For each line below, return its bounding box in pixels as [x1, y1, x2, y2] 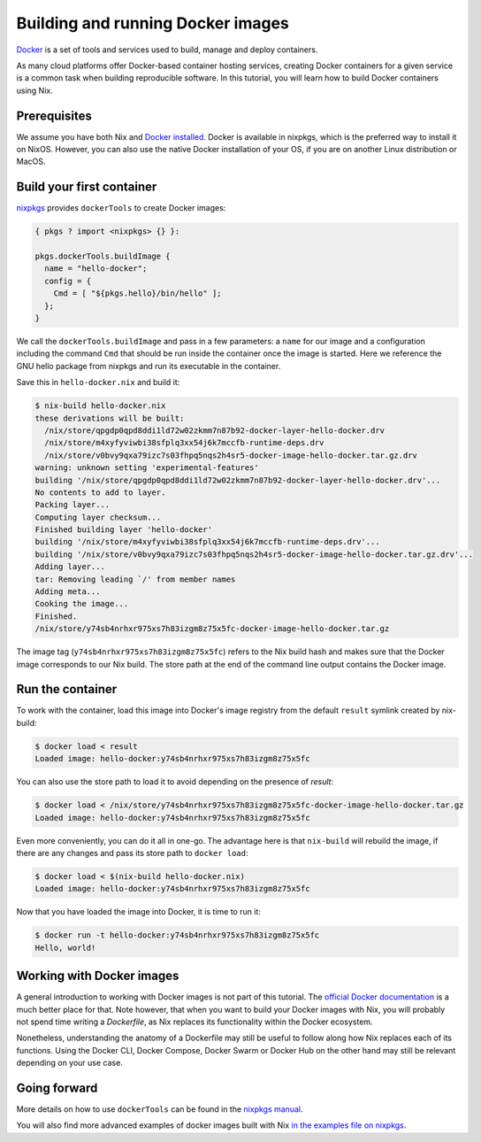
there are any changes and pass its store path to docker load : [16, 847, 248, 858]
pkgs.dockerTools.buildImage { [34, 251, 172, 261]
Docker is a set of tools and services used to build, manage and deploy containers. [16, 44, 318, 55]
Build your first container [16, 180, 157, 195]
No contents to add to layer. [34, 487, 166, 498]
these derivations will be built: [34, 413, 185, 423]
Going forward [16, 1080, 98, 1095]
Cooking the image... [34, 598, 129, 609]
